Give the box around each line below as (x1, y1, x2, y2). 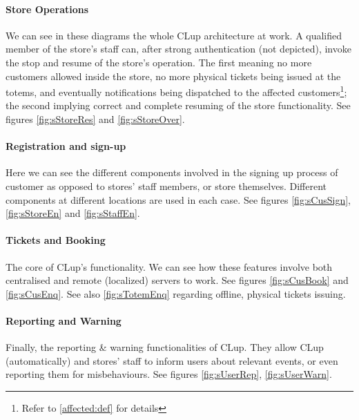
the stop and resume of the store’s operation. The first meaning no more (6, 55, 312, 69)
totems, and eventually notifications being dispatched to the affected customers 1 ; (6, 83, 347, 99)
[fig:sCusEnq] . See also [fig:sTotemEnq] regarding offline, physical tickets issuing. (6, 286, 346, 300)
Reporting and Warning (6, 313, 122, 327)
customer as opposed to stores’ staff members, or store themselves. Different (6, 179, 327, 193)
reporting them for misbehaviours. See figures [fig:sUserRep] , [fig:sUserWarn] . (6, 367, 332, 381)
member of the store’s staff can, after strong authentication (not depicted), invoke (6, 41, 351, 56)
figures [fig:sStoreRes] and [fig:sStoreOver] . (6, 112, 185, 126)
